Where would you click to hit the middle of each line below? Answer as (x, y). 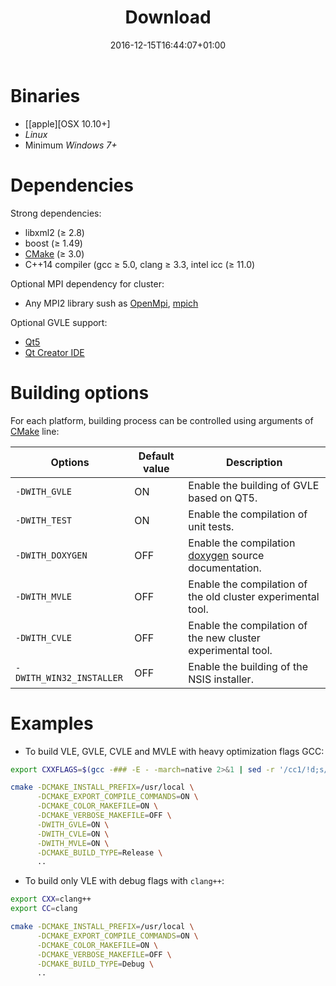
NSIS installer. (221, 679)
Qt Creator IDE (54, 352)
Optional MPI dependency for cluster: (87, 283)
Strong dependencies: (56, 213)
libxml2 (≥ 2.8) (54, 232)
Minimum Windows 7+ (71, 145)
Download (168, 17)
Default (156, 456)
